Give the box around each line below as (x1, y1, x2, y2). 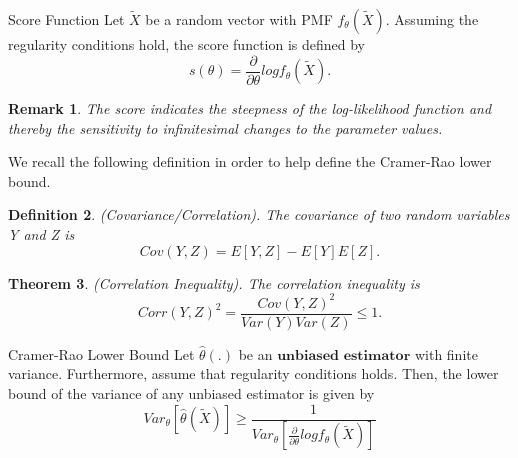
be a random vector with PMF (145, 9, 333, 29)
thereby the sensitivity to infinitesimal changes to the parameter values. (8, 117, 443, 138)
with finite (414, 343, 478, 364)
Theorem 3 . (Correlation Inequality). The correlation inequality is (8, 272, 420, 293)
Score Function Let (8, 9, 125, 29)
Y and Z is (8, 224, 75, 245)
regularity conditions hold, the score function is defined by (8, 34, 365, 54)
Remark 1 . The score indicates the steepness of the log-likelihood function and (8, 98, 492, 119)
